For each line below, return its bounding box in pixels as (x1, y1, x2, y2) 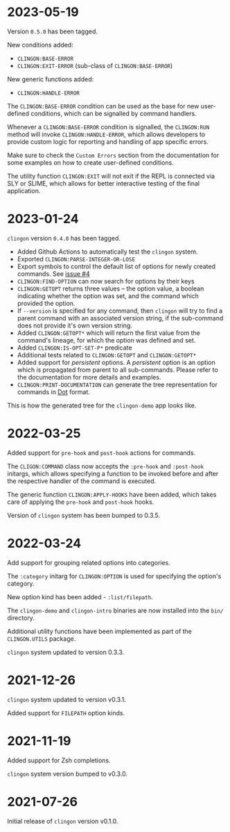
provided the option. (17, 299, 76, 307)
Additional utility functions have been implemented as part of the (7, 627, 193, 635)
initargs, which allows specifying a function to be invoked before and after (7, 469, 219, 478)
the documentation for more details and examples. (17, 373, 161, 381)
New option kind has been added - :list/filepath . (7, 592, 154, 601)
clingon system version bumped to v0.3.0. (7, 769, 128, 778)
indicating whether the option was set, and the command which (17, 291, 200, 300)
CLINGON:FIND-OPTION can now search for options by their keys (17, 277, 195, 285)
